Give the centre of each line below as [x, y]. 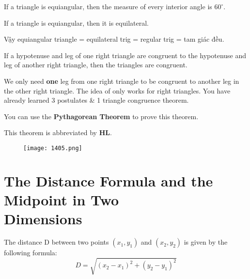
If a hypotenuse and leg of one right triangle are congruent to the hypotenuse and [125, 55]
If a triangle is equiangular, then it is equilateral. [76, 23]
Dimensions [43, 219]
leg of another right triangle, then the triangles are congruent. [96, 65]
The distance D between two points [56, 242]
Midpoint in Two [62, 199]
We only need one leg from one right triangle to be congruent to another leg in [122, 81]
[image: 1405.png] [53, 148]
